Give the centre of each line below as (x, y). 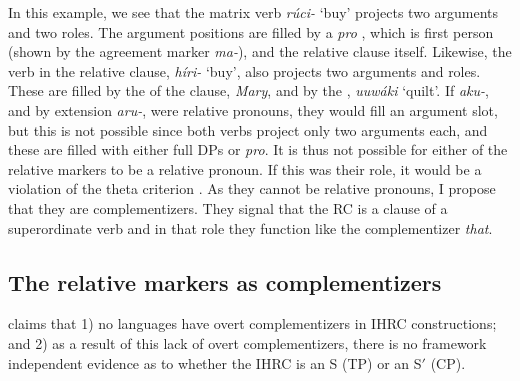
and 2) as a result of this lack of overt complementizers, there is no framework (247, 342)
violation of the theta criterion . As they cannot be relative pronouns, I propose (252, 188)
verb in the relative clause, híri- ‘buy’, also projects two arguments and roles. (244, 70)
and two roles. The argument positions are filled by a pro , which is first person (251, 31)
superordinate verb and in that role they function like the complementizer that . (250, 227)
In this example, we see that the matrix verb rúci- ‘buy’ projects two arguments (253, 12)
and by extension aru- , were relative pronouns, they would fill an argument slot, (253, 109)
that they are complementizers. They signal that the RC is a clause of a (228, 207)
